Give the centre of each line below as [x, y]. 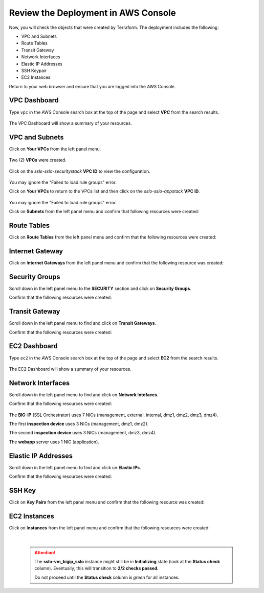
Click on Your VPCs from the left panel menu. [55, 149]
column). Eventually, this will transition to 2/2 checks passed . [97, 569]
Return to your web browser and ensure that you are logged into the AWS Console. [92, 86]
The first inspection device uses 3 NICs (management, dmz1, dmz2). [79, 424]
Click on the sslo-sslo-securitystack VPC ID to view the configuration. [79, 171]
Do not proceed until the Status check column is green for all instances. [107, 577]
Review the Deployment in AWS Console [92, 13]
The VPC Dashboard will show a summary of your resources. [70, 123]
